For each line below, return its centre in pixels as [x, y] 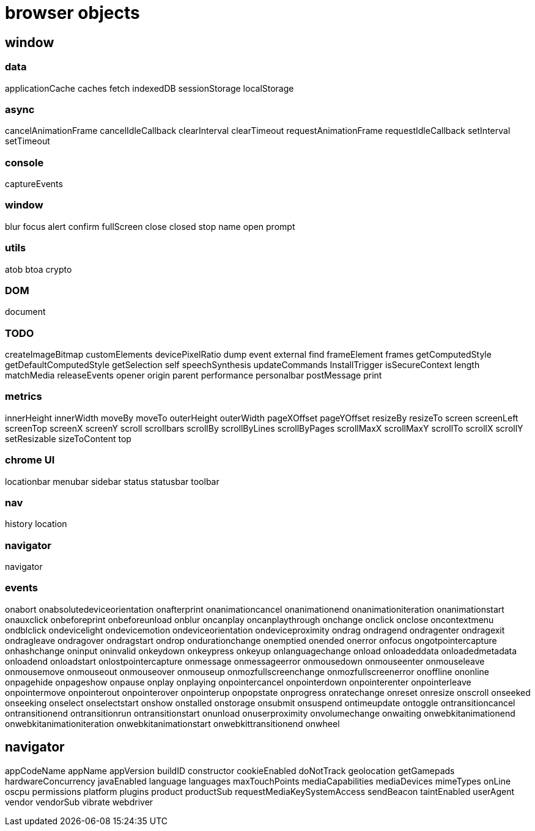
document [25, 312]
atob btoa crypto [39, 269]
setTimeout [28, 141]
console [24, 162]
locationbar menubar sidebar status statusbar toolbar [112, 481]
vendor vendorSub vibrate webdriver [79, 802]
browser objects [72, 13]
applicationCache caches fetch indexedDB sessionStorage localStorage [149, 88]
